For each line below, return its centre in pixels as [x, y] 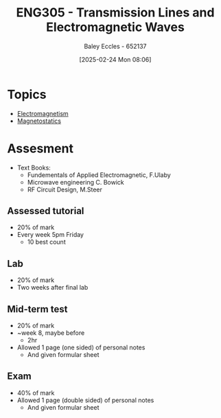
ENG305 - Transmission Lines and [115, 13]
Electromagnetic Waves [115, 27]
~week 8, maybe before [51, 333]
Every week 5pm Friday [50, 235]
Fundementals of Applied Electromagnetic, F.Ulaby [99, 175]
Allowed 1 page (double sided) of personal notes [85, 400]
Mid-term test [37, 309]
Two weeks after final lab [53, 288]
